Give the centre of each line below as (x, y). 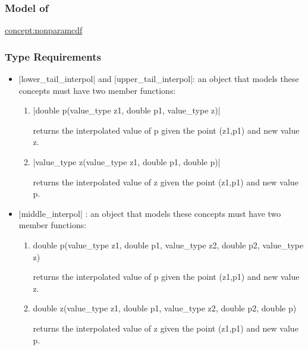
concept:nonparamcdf (44, 30)
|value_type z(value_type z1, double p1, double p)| (127, 162)
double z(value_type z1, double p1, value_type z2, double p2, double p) (165, 308)
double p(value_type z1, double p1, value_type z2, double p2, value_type (168, 245)
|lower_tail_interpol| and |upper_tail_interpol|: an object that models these (159, 79)
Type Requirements (53, 56)
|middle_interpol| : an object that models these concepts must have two (150, 213)
